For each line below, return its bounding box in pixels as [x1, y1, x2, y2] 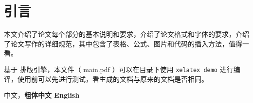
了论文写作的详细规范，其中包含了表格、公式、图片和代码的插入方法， [4, 38, 229, 48]
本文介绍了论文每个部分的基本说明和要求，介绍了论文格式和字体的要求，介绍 [4, 29, 249, 39]
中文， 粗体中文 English [4, 90, 80, 100]
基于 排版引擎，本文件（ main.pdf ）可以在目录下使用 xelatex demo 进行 [4, 64, 234, 74]
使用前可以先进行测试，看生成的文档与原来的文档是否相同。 [17, 74, 208, 84]
